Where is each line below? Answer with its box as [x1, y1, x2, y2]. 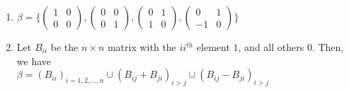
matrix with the [107, 40, 176, 54]
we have [16, 53, 51, 68]
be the [50, 40, 79, 54]
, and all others [238, 40, 304, 54]
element [196, 40, 230, 54]
